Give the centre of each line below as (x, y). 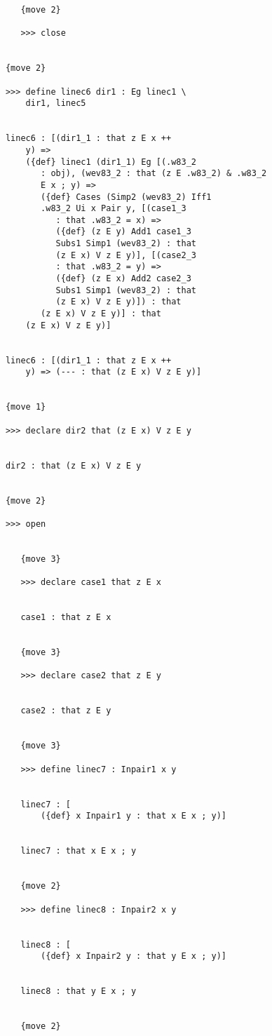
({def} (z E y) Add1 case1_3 (123, 232)
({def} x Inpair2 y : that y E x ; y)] (134, 956)
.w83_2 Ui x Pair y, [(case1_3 (114, 209)
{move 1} (26, 407)
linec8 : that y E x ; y (79, 991)
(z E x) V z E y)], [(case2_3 (126, 255)
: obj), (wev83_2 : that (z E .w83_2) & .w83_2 (154, 174)
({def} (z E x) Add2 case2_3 (123, 279)
